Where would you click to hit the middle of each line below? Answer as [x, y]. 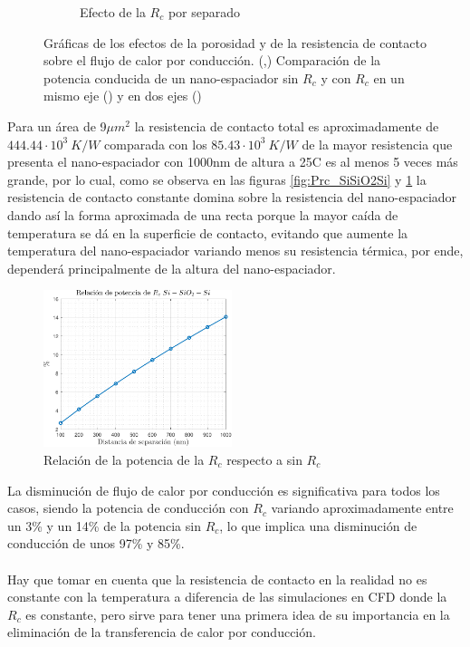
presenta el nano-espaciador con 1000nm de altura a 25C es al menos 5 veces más [233, 162]
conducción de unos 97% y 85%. [96, 543]
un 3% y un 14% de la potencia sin [104, 525]
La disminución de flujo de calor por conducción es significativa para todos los [224, 490]
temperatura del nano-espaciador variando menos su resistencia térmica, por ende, [235, 251]
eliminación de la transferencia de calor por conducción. [162, 632]
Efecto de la [113, 12]
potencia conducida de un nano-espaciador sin [171, 77]
